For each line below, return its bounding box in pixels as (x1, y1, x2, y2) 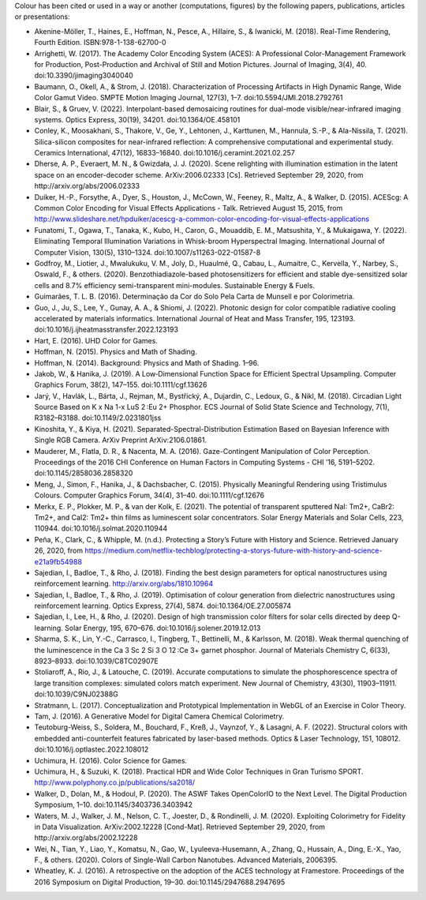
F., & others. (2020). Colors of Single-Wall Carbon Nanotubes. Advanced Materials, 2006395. (34, 855, 338, 864)
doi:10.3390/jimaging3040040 (34, 71, 133, 81)
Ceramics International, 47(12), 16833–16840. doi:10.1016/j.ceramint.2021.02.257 (34, 148, 295, 158)
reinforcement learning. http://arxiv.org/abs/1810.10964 (34, 579, 214, 588)
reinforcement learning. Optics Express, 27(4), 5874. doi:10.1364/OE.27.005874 (34, 601, 292, 611)
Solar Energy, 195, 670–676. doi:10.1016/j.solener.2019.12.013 (64, 623, 261, 632)
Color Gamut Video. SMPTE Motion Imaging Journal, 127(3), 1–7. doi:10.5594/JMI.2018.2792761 (34, 93, 343, 103)
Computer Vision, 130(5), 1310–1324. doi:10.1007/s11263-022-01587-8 (34, 247, 261, 257)
